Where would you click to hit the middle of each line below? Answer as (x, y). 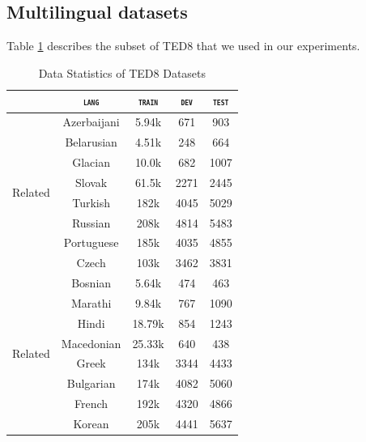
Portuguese (91, 242)
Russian (91, 222)
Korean (91, 423)
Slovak (91, 182)
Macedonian (91, 343)
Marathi (91, 302)
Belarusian (91, 142)
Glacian (91, 161)
